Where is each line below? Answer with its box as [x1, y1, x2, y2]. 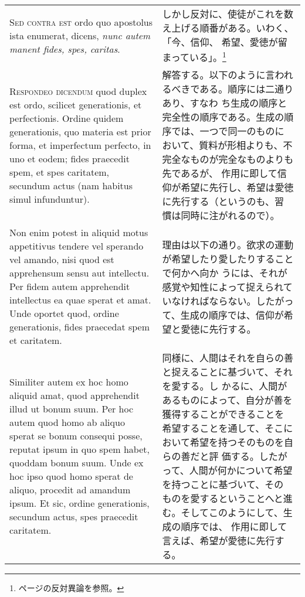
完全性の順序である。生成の [162, 110, 284, 124]
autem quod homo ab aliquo [9, 415, 125, 429]
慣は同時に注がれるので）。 [162, 209, 280, 223]
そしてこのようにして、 [181, 506, 283, 520]
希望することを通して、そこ [162, 421, 284, 435]
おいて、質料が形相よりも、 [162, 138, 283, 152]
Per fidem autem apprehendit [9, 279, 130, 294]
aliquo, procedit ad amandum [9, 483, 131, 497]
